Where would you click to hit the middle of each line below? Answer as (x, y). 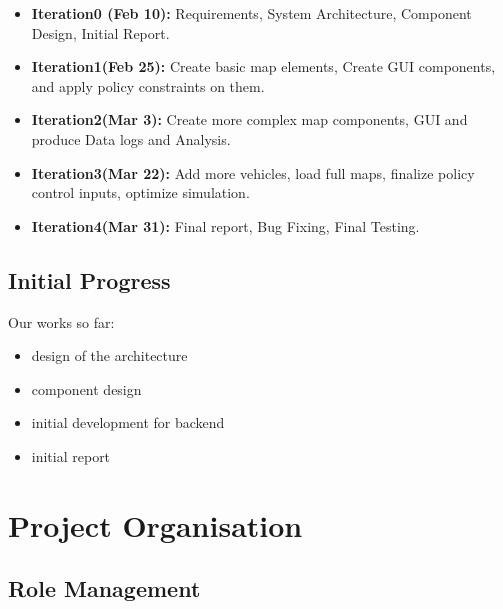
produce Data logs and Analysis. (131, 138)
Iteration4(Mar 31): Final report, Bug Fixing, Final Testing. (225, 225)
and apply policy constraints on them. (148, 85)
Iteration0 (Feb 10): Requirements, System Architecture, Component (251, 13)
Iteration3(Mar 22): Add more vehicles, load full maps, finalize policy (253, 172)
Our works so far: (61, 321)
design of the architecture (109, 355)
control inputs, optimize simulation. (140, 192)
